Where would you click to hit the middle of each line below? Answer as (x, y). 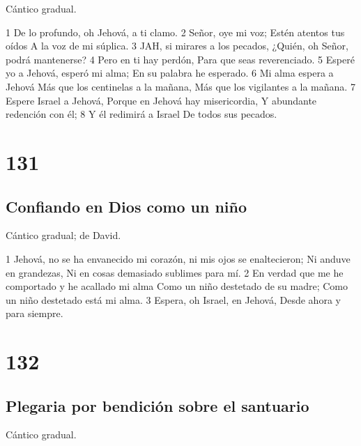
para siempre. (34, 313)
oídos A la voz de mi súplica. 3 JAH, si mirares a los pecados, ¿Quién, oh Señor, (177, 46)
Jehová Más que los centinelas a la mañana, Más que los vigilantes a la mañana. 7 (180, 86)
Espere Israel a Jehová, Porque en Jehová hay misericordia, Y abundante (161, 100)
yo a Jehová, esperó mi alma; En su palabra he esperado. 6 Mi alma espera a (170, 73)
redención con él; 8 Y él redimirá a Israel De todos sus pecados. (141, 114)
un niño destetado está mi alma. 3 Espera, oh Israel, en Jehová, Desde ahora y (173, 299)
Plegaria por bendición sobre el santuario (158, 405)
